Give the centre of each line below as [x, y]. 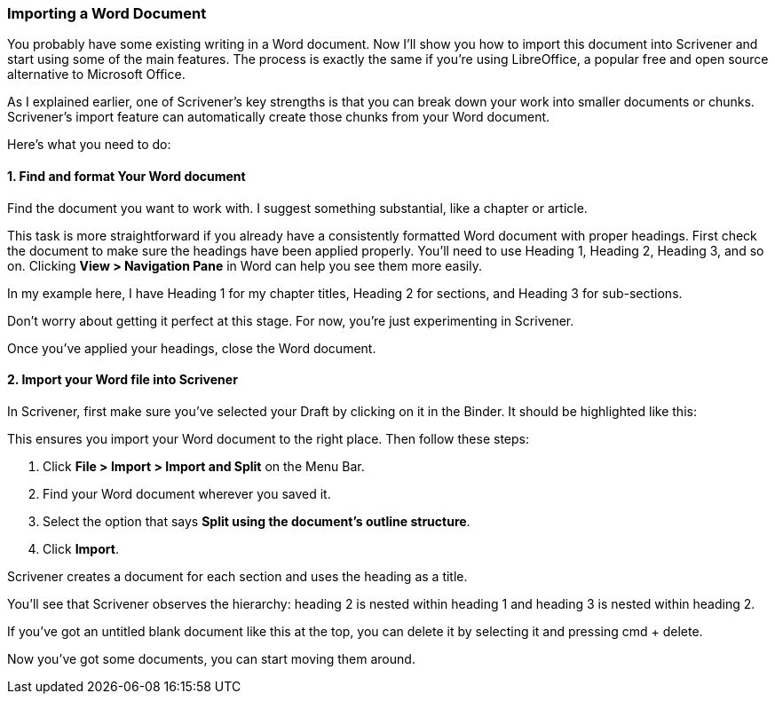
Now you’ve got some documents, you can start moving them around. [211, 658]
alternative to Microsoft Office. [96, 75]
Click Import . [81, 548]
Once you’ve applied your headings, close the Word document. [192, 348]
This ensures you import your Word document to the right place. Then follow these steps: [268, 438]
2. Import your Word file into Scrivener [123, 380]
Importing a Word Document [107, 13]
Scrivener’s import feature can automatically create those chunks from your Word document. [279, 117]
